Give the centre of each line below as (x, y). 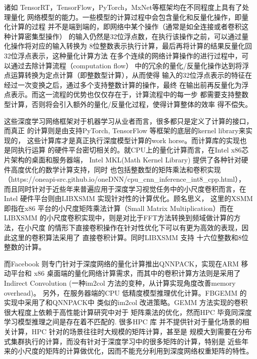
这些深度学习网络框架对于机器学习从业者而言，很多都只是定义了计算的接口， (128, 121)
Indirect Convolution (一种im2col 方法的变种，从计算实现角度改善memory (120, 283)
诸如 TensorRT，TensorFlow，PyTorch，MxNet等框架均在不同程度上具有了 (123, 7)
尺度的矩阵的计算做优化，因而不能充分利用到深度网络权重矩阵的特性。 (139, 351)
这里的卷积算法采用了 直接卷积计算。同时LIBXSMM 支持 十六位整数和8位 (129, 237)
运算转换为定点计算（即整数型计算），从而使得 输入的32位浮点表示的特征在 (131, 75)
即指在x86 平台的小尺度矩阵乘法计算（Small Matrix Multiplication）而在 (119, 208)
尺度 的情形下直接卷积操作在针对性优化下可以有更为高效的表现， (136, 228)
